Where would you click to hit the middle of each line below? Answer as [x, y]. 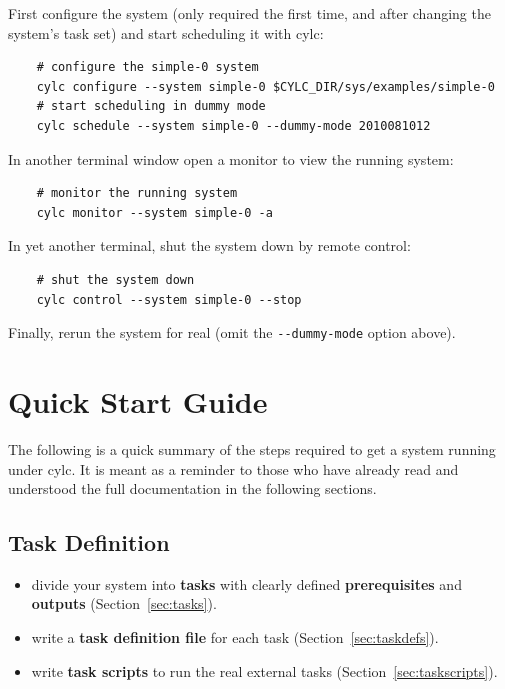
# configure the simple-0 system [147, 67]
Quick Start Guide [138, 400]
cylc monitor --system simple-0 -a [154, 212]
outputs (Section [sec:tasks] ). [124, 603]
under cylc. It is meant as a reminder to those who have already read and [233, 468]
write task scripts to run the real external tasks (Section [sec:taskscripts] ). [264, 670]
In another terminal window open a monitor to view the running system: [231, 158]
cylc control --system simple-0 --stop [169, 299]
